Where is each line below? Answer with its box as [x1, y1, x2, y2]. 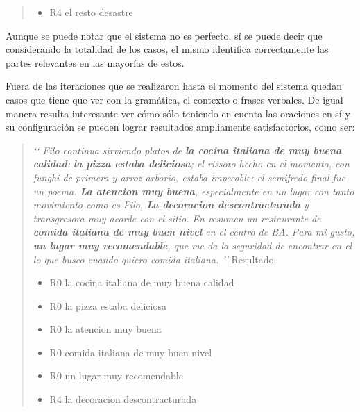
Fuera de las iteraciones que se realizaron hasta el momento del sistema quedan [6, 79, 342, 93]
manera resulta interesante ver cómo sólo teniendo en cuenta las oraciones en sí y [6, 106, 350, 120]
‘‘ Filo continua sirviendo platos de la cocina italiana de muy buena [33, 142, 342, 157]
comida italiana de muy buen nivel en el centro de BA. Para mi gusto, [33, 224, 355, 239]
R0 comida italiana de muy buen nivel [49, 345, 212, 359]
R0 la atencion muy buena [49, 322, 162, 336]
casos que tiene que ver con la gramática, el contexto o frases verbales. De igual [6, 92, 343, 106]
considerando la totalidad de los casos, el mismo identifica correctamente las [6, 42, 329, 56]
